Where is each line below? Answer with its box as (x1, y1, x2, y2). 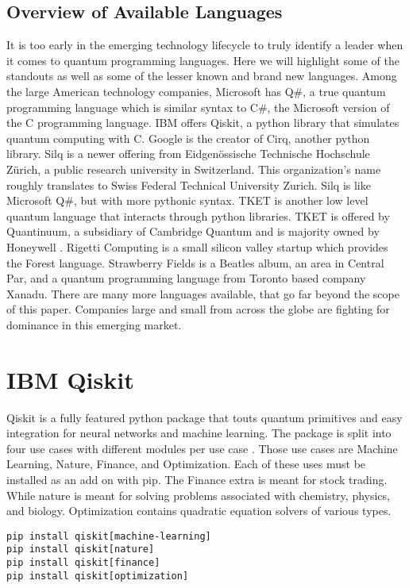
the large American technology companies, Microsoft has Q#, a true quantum (6, 83, 386, 99)
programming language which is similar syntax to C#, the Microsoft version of (6, 98, 390, 115)
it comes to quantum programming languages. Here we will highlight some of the (6, 52, 399, 68)
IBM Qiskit (6, 363, 134, 395)
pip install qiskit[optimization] (6, 570, 189, 582)
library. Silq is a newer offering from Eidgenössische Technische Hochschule (6, 145, 370, 162)
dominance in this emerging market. (6, 316, 182, 332)
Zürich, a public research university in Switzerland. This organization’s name (6, 160, 381, 177)
